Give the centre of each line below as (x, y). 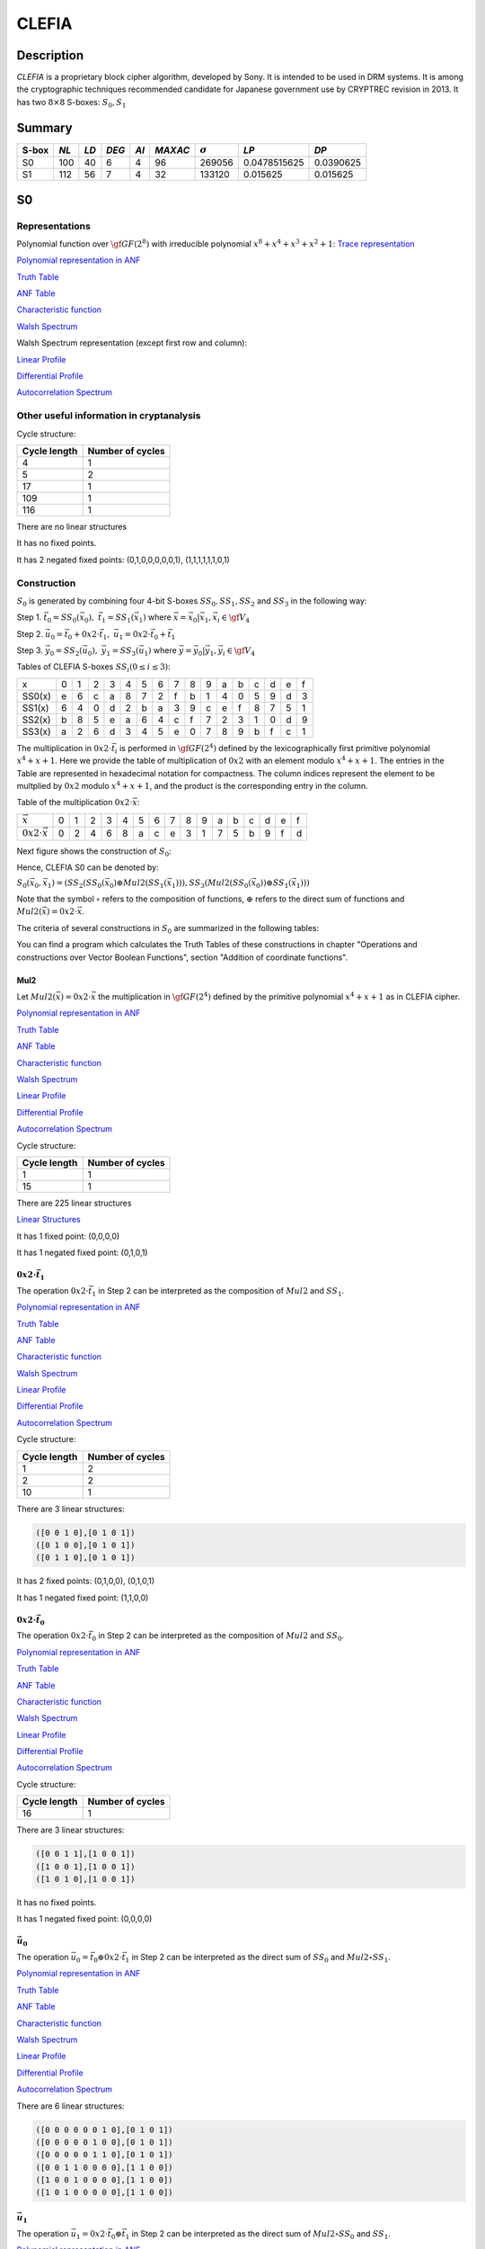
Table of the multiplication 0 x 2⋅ (75, 802)
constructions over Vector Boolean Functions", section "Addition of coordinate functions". (182, 957)
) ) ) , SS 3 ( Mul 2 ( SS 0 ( (213, 884)
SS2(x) (36, 720)
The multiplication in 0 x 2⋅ (64, 748)
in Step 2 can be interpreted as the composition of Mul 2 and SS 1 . (221, 1291)
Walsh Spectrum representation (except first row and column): (132, 343)
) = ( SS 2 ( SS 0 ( (78, 884)
